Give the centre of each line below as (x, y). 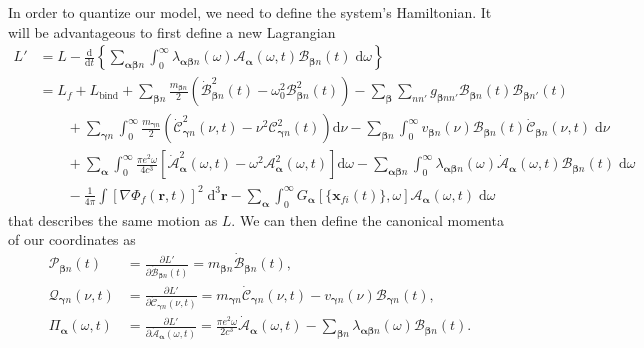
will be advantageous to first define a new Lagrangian (172, 31)
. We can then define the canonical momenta (367, 219)
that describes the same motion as (113, 219)
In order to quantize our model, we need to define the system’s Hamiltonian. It (250, 12)
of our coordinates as (72, 239)
